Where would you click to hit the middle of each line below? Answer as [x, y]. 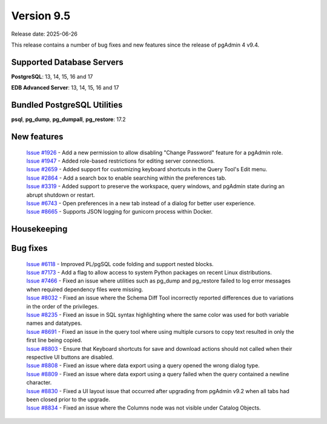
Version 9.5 [41, 16]
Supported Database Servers [67, 62]
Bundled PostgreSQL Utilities [67, 105]
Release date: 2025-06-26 [45, 34]
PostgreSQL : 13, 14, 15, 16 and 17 [52, 76]
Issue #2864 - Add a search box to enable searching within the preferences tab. [126, 178]
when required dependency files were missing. [85, 289]
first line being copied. [54, 340]
